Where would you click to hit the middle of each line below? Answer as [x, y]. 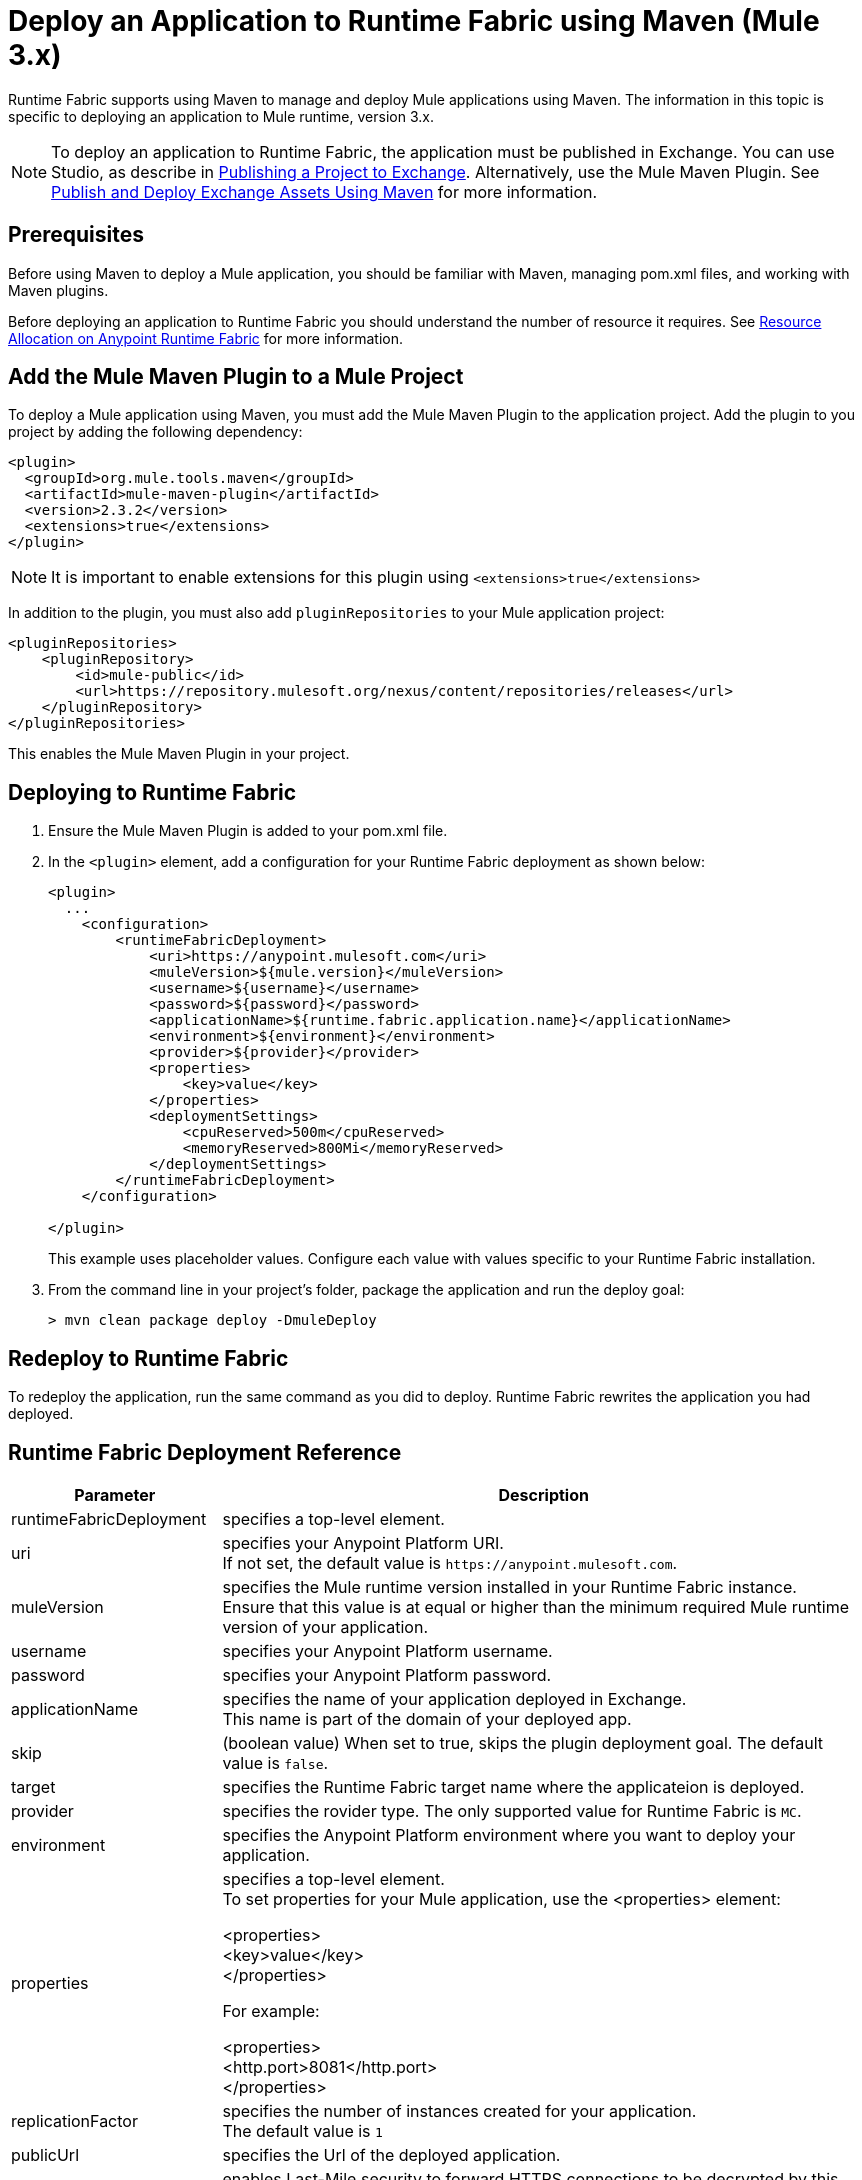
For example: [271, 2010]
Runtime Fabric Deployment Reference [205, 1452]
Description [543, 1494]
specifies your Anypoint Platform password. [387, 1674]
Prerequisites [76, 235]
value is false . [275, 1762]
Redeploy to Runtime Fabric [148, 1358]
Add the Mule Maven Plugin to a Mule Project [236, 377]
